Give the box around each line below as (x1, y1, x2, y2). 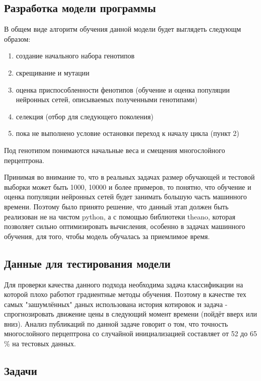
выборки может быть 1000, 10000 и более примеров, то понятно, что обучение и (4, 181, 251, 192)
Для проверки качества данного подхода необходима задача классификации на (4, 279, 243, 289)
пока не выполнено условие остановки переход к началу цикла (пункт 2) (16, 128, 239, 138)
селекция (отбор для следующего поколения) (16, 111, 154, 121)
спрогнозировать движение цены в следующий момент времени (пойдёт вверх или (4, 309, 257, 319)
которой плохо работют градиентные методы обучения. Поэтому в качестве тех (4, 289, 246, 299)
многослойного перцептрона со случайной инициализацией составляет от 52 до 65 (4, 328, 257, 339)
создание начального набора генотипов (16, 50, 135, 61)
